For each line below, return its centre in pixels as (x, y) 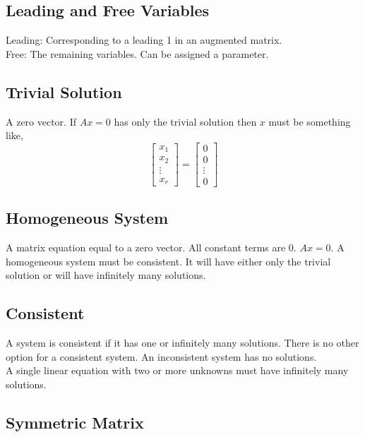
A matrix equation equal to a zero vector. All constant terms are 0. (151, 247)
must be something (310, 121)
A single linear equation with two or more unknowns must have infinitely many (177, 370)
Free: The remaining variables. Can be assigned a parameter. (137, 53)
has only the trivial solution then (185, 121)
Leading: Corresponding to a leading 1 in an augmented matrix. (144, 40)
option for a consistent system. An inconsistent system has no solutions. (161, 356)
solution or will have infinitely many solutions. (106, 275)
